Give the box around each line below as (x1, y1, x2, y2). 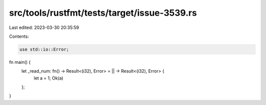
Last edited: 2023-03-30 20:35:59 (9, 25, 79, 30)
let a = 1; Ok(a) (33, 75, 64, 81)
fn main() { (9, 59, 31, 65)
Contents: (9, 33, 29, 39)
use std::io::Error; (19, 47, 69, 52)
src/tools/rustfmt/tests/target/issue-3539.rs (9, 7, 197, 18)
